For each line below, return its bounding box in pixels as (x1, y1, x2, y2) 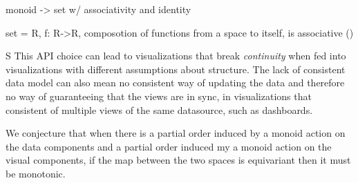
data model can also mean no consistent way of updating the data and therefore (6, 75, 345, 90)
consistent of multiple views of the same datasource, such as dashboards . (6, 102, 313, 117)
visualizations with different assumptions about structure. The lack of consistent (6, 61, 346, 76)
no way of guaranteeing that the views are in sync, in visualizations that (6, 88, 312, 103)
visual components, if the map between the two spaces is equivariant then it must (6, 153, 351, 167)
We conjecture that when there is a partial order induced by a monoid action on (6, 126, 346, 140)
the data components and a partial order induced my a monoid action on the (6, 139, 332, 153)
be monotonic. (6, 166, 66, 180)
